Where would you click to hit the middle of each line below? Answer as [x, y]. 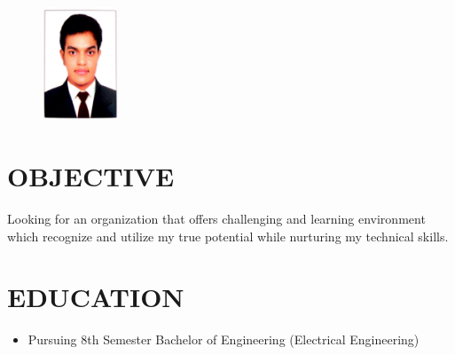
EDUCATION [96, 297]
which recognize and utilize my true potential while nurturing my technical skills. [228, 236]
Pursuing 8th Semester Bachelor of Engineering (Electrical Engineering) [224, 339]
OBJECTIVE [91, 175]
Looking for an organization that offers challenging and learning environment [216, 218]
